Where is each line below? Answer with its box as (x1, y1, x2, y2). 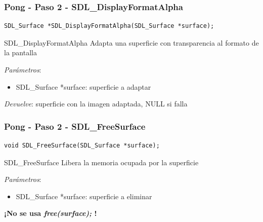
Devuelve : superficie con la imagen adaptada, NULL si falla (4, 98, 188, 109)
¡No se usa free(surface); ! (4, 208, 97, 218)
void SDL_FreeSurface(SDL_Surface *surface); (4, 142, 160, 149)
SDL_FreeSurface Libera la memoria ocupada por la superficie (4, 157, 199, 167)
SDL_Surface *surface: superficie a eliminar (16, 191, 152, 201)
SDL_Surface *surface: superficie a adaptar (16, 81, 151, 92)
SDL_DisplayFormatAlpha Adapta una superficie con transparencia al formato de (4, 37, 259, 48)
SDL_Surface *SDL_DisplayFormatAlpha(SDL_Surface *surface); (4, 22, 214, 30)
